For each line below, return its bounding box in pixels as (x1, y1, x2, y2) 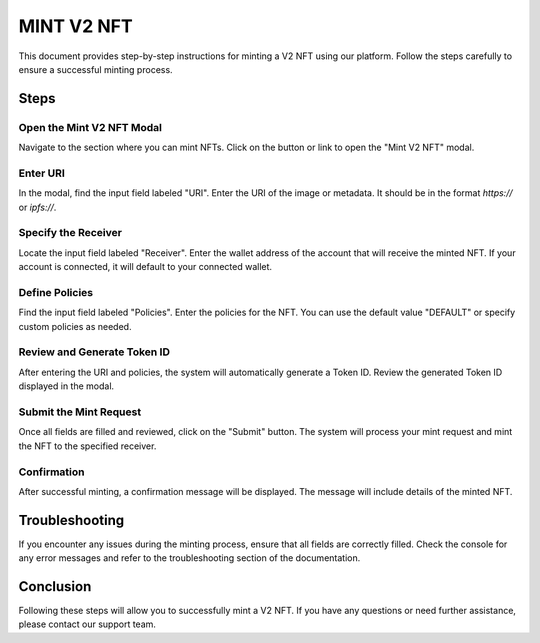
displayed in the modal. (18, 380, 115, 392)
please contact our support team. (18, 618, 157, 630)
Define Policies (18, 285, 94, 299)
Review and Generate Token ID (18, 345, 170, 359)
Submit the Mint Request (18, 405, 142, 419)
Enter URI (18, 166, 65, 180)
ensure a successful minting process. (18, 63, 174, 75)
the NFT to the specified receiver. (18, 440, 157, 452)
